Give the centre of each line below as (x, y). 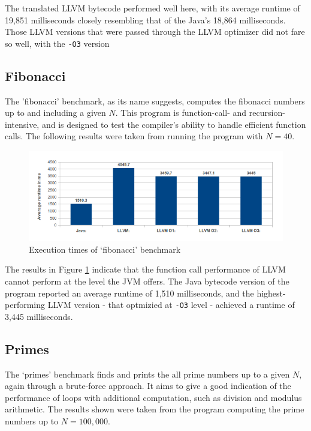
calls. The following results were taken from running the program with (134, 136)
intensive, (22, 124)
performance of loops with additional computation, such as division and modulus (153, 397)
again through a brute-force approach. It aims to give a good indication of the (148, 386)
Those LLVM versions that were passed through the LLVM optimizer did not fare (155, 32)
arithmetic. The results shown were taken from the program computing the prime (155, 409)
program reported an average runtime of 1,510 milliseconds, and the (129, 293)
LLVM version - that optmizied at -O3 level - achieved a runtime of (171, 305)
